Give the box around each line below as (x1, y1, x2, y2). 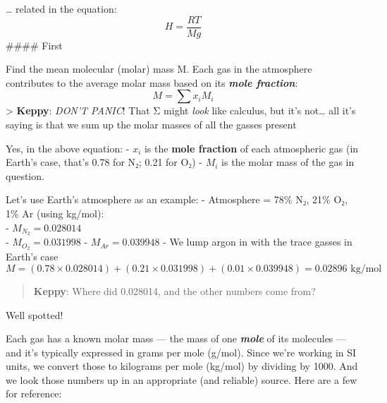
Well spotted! (6, 307, 63, 322)
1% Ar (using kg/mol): (6, 206, 104, 220)
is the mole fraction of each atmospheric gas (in (144, 140, 359, 155)
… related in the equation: (6, 1, 117, 16)
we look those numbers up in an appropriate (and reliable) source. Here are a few (6, 372, 357, 387)
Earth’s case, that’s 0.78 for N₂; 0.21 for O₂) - (6, 155, 203, 169)
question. (6, 168, 44, 183)
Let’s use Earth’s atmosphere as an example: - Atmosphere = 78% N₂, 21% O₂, (6, 192, 348, 207)
